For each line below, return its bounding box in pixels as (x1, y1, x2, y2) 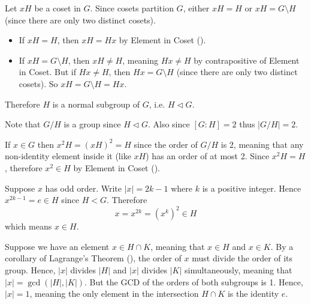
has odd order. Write (45, 181, 122, 194)
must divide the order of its (192, 252, 293, 264)
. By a (270, 240, 294, 252)
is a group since (64, 118, 121, 130)
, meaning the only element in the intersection (29, 287, 199, 300)
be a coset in (34, 2, 81, 14)
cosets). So (19, 77, 58, 90)
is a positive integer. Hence (202, 181, 301, 194)
